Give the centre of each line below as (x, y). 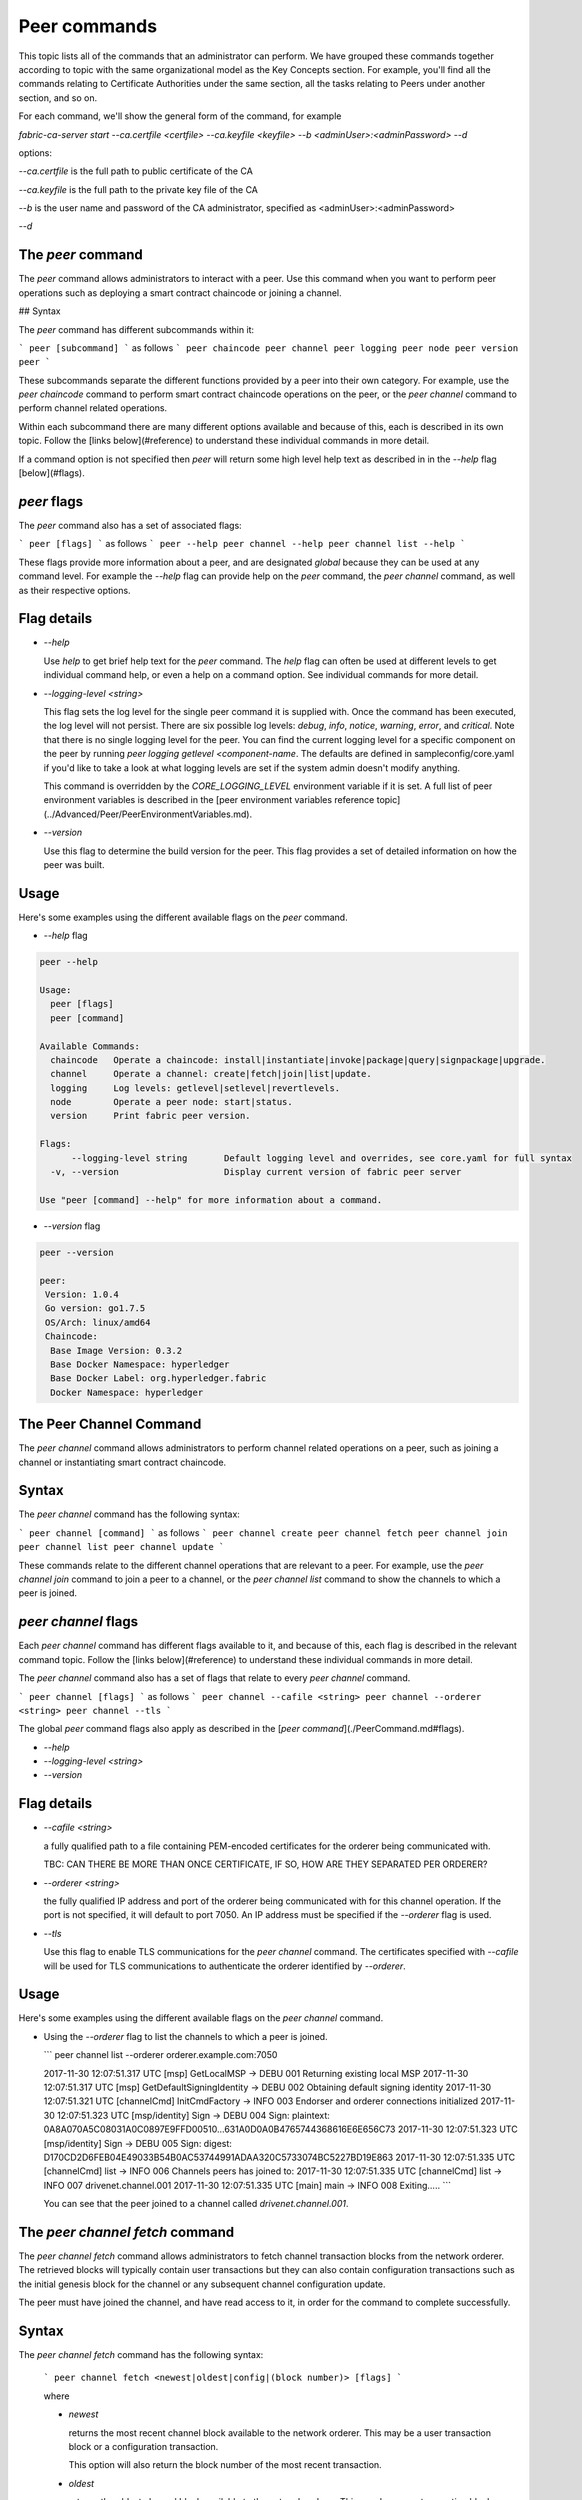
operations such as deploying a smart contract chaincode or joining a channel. (180, 292)
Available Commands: (89, 1046)
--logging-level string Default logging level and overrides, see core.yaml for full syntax (321, 1158)
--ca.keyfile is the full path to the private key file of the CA (138, 189)
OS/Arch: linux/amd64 (98, 1322)
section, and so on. (58, 97)
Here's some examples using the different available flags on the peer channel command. (201, 2018)
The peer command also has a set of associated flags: (130, 525)
